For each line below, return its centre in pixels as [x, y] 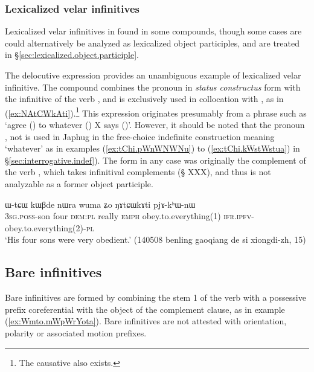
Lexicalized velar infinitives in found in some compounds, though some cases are [153, 31]
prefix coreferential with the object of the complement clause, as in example [145, 309]
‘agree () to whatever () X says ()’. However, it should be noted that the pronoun [155, 125]
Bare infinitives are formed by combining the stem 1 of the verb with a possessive [155, 297]
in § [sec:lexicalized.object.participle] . [72, 55]
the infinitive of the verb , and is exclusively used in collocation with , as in [144, 99]
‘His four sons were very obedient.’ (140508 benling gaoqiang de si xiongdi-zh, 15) [155, 239]
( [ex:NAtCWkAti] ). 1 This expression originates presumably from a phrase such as [156, 112]
